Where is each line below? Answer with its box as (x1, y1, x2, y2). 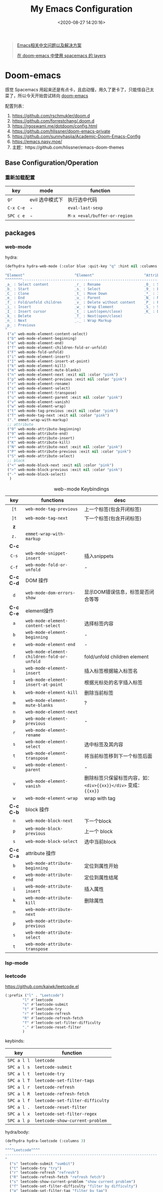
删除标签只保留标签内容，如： (84, 774, 153, 781)
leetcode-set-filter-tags (34, 1078, 95, 1084)
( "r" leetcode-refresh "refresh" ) (9, 1170, 79, 1175)
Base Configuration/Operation (5, 159, 98, 167)
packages (5, 228, 35, 237)
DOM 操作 (25, 577, 49, 584)
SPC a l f (7, 1098, 30, 1104)
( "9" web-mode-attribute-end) (7, 431, 68, 436)
